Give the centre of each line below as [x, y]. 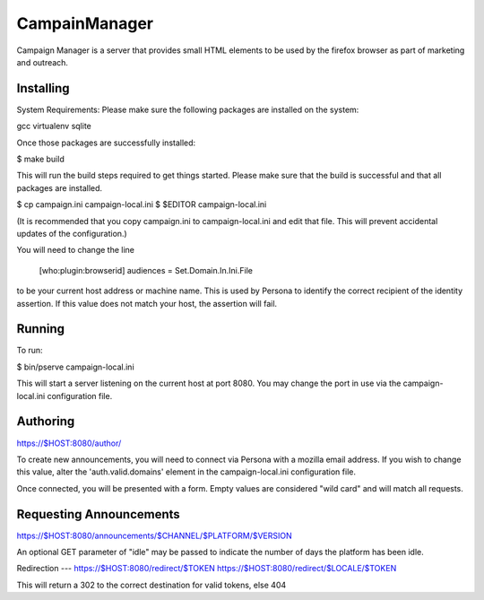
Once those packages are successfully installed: [106, 143]
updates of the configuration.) [72, 233]
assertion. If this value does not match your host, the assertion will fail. [147, 303]
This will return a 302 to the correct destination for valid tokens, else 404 [151, 585]
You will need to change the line [75, 250]
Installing [43, 88]
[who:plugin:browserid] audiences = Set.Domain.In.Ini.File [146, 270]
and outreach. [43, 62]
